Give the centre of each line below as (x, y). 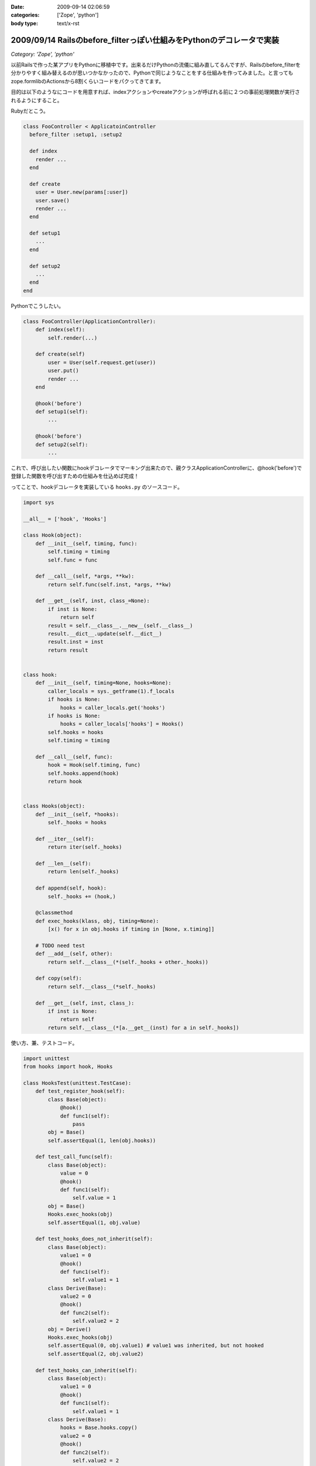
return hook (65, 782)
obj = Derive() (70, 1329)
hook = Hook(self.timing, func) (94, 765)
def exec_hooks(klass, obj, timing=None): (97, 921)
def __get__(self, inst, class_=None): (93, 601)
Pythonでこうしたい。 (37, 306)
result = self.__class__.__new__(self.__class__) (120, 625)
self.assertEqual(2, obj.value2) (96, 1354)
